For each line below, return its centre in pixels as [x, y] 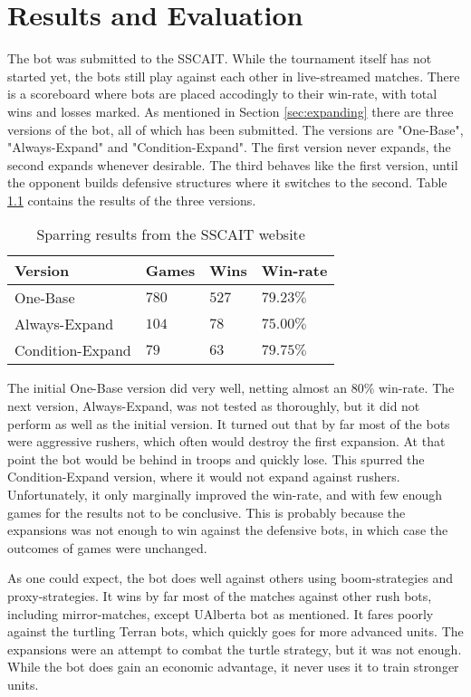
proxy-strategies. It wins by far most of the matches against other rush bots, [220, 596]
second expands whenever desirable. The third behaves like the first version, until [233, 164]
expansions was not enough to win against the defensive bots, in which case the [228, 530]
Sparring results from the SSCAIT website [171, 234]
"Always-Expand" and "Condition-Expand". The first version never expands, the [229, 147]
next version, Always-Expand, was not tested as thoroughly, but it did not [214, 406]
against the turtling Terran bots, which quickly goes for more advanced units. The [235, 631]
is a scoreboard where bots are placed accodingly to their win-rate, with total [222, 94]
